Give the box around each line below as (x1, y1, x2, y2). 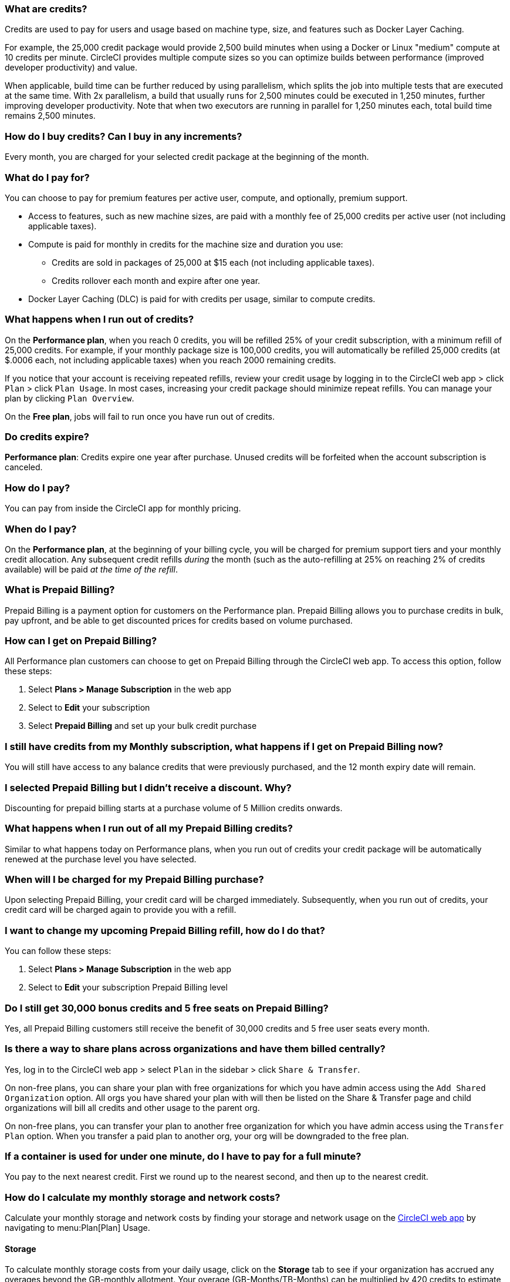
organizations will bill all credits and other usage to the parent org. (5, 1102, 260, 1113)
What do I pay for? (5, 171, 90, 183)
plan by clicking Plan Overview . (5, 393, 134, 403)
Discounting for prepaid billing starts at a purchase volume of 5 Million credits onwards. (5, 802, 343, 813)
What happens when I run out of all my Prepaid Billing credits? (5, 822, 293, 835)
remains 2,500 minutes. (5, 111, 96, 121)
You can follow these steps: (5, 946, 112, 956)
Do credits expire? (5, 431, 89, 443)
